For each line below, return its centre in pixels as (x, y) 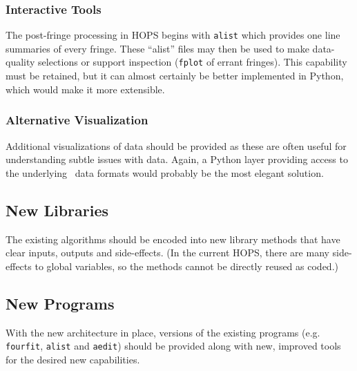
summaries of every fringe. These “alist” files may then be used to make (157, 48)
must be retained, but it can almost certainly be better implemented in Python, (175, 76)
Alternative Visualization (77, 120)
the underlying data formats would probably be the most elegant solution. (165, 172)
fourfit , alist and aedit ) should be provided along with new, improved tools (173, 346)
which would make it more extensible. (85, 89)
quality (20, 62)
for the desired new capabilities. (73, 359)
